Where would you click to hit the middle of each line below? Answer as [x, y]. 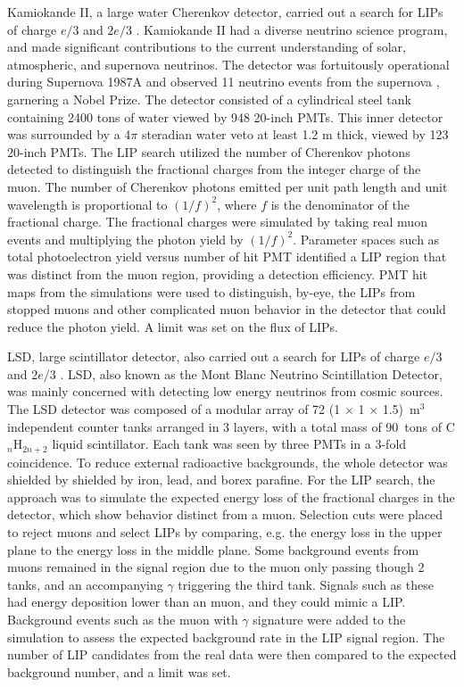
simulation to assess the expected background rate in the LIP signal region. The [226, 637]
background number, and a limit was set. [119, 671]
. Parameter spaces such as [366, 239]
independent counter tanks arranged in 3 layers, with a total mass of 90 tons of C [231, 426]
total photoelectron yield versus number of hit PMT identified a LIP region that [227, 257]
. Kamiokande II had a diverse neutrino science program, [292, 29]
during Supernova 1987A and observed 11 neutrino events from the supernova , [224, 82]
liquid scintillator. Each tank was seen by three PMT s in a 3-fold [229, 444]
